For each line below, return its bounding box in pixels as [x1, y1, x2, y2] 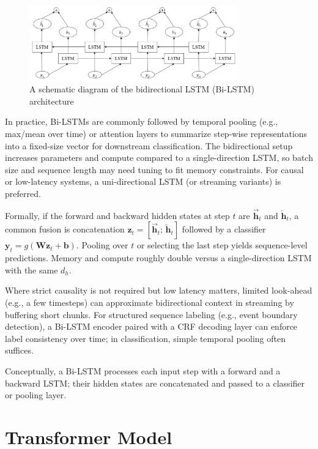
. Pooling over [76, 239, 128, 251]
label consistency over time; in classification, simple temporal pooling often [5, 332, 286, 344]
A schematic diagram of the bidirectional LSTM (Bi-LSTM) [29, 83, 254, 95]
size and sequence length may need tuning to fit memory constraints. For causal [5, 163, 304, 176]
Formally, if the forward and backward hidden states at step [5, 209, 230, 221]
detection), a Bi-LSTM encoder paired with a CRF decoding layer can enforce [5, 320, 298, 333]
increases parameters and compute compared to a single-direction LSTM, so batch [5, 151, 313, 164]
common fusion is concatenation [5, 223, 125, 236]
